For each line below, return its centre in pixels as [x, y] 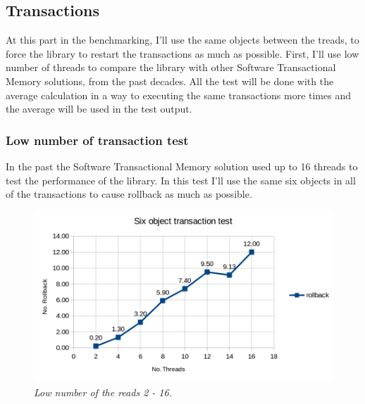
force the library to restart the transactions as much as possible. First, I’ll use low [182, 53]
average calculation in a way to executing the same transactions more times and [178, 95]
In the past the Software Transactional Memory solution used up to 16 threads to [182, 166]
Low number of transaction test [97, 140]
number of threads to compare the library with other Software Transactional [171, 67]
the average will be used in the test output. [99, 109]
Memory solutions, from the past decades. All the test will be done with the [170, 81]
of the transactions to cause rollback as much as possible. [129, 194]
